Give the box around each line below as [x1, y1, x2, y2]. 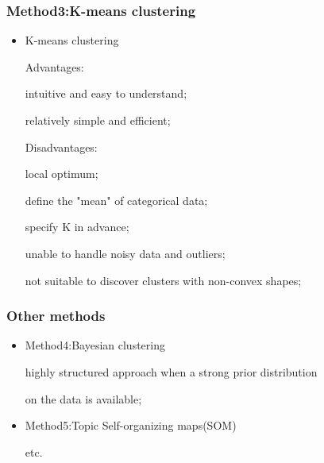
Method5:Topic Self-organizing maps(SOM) [25, 417, 237, 434]
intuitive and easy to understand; [25, 85, 187, 102]
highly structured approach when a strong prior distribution [25, 363, 318, 380]
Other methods [6, 306, 106, 326]
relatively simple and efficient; [25, 112, 171, 128]
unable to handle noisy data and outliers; [25, 245, 226, 261]
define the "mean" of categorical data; [25, 191, 208, 208]
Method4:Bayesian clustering [25, 337, 165, 353]
